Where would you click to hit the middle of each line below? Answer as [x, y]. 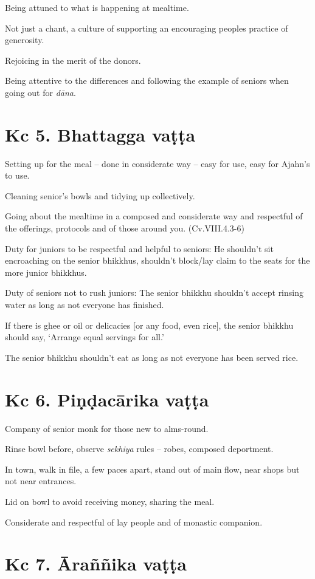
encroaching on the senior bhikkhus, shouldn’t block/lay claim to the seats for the [157, 260]
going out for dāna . [40, 92]
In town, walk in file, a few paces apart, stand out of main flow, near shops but [152, 469]
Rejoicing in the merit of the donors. [73, 60]
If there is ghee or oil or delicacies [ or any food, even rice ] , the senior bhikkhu [149, 325]
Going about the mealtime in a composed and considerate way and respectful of [154, 216]
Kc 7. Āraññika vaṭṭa [96, 564]
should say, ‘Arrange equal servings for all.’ [85, 337]
